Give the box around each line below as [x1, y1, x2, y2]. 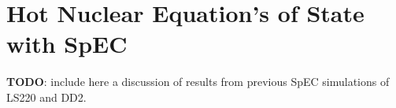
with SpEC [6, 28, 128, 60]
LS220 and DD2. [6, 88, 87, 105]
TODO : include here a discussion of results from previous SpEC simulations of [6, 73, 390, 90]
